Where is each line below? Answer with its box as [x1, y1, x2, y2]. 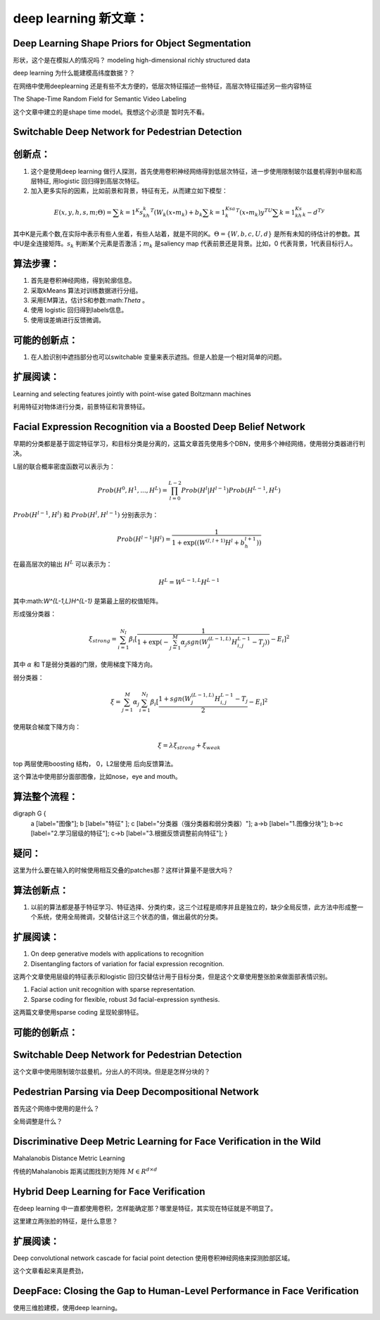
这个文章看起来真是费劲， [13, 1267, 87, 1275]
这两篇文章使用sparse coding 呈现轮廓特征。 [13, 1008, 143, 1017]
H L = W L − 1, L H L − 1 [158, 577, 220, 587]
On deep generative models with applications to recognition [30, 950, 204, 958]
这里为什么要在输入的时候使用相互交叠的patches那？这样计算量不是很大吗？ [13, 866, 234, 875]
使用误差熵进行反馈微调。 [30, 315, 105, 324]
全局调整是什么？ [13, 1117, 63, 1126]
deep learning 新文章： [13, 11, 148, 26]
